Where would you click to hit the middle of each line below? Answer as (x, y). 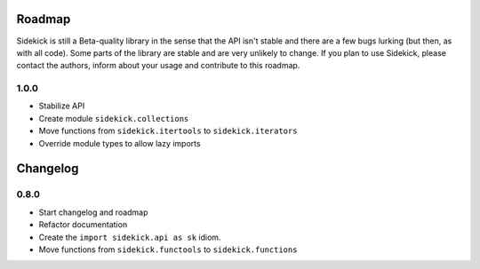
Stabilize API (62, 106)
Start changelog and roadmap (93, 212)
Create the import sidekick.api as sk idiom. (130, 237)
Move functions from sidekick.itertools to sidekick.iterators (168, 131)
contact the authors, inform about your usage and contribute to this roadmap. (158, 66)
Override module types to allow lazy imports (120, 143)
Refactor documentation (83, 225)
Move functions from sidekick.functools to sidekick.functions (168, 249)
